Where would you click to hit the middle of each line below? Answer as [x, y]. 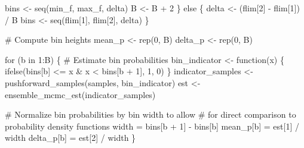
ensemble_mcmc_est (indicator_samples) [80, 94]
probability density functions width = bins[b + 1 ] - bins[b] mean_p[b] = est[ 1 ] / [152, 126]
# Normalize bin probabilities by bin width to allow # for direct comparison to [151, 114]
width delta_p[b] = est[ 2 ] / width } [70, 138]
